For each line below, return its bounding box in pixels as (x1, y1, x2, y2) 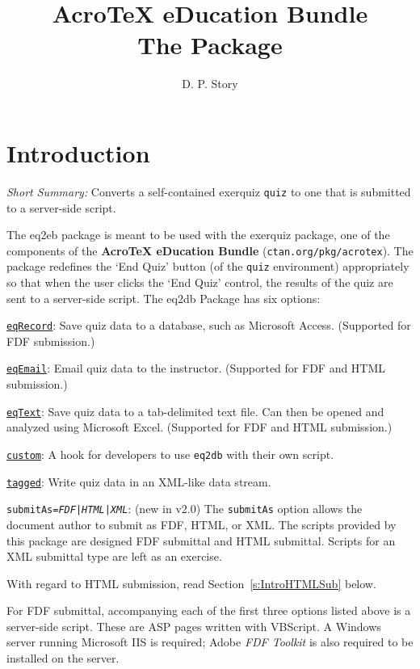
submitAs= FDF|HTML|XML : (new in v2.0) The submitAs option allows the (6, 500, 363, 517)
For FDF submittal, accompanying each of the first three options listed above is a (6, 602, 411, 619)
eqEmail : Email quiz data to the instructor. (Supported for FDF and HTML (6, 360, 386, 377)
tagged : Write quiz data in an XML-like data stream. (6, 473, 271, 490)
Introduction (6, 136, 150, 169)
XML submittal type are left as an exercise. (6, 548, 222, 565)
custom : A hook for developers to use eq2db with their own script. (6, 445, 334, 462)
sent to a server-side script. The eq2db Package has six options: (6, 289, 321, 306)
